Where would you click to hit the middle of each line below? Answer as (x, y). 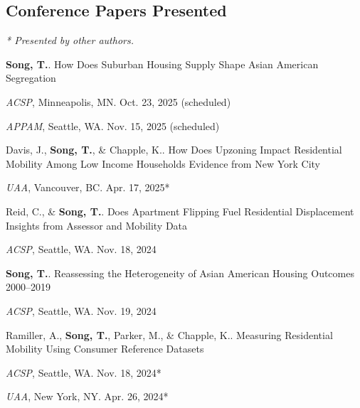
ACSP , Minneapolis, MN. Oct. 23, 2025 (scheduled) (118, 101)
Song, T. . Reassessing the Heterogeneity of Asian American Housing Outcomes (180, 273)
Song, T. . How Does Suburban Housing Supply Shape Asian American (162, 64)
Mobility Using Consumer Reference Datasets (105, 349)
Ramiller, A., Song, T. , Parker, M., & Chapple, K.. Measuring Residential (169, 334)
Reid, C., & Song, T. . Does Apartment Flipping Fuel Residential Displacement (180, 211)
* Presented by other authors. (70, 40)
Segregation (31, 78)
